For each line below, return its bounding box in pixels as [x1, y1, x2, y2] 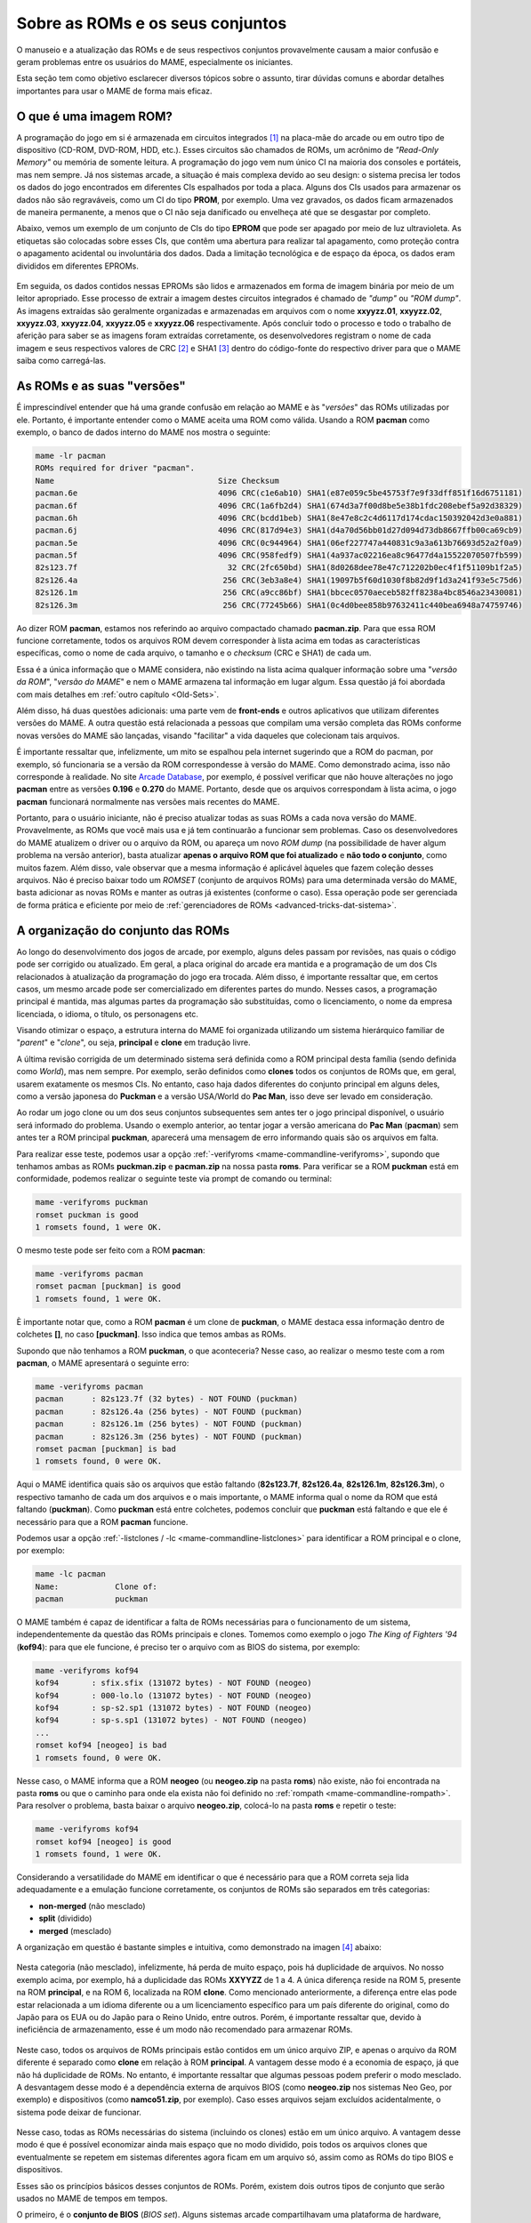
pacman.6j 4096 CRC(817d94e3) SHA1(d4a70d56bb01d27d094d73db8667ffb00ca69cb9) [35, 526, 524, 535]
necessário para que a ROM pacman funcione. [16, 1516, 189, 1527]
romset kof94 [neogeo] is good [35, 1836, 173, 1847]
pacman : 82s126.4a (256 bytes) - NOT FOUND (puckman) [35, 1406, 303, 1416]
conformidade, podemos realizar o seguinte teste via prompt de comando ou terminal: [16, 1174, 333, 1184]
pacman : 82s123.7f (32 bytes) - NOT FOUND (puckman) [35, 1394, 298, 1404]
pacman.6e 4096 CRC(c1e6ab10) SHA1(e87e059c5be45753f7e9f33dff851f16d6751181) [35, 488, 524, 498]
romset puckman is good [35, 1209, 140, 1220]
